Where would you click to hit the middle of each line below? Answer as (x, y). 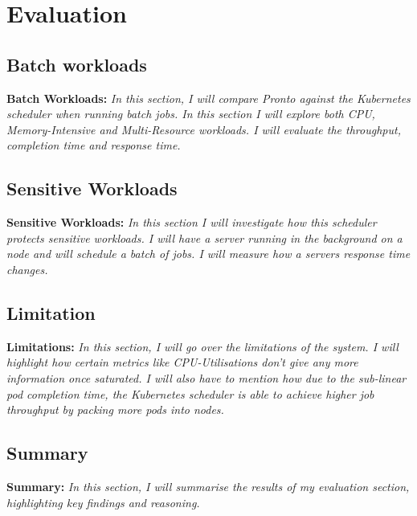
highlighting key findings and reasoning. (103, 502)
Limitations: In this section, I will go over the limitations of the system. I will (202, 346)
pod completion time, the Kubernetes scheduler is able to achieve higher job (190, 393)
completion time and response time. (94, 145)
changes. (27, 269)
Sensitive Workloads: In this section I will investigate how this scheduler (192, 222)
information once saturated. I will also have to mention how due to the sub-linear (206, 377)
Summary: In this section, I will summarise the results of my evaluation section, (208, 486)
